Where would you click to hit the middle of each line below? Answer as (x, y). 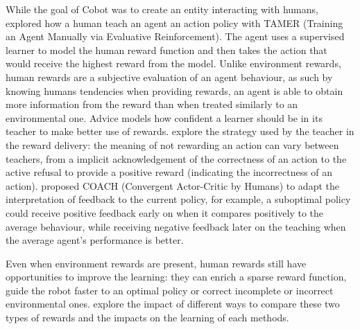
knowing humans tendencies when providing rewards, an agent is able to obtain (174, 90)
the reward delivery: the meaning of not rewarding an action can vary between (172, 144)
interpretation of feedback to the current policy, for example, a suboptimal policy (178, 199)
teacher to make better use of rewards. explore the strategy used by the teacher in (180, 131)
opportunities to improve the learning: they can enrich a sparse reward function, (176, 277)
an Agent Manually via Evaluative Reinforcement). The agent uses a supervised (175, 36)
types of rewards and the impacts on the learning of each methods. (147, 318)
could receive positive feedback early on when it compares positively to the (165, 212)
